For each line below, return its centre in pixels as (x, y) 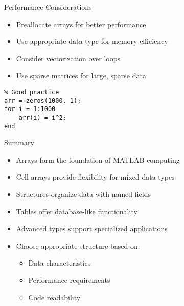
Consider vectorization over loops (68, 58)
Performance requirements (69, 280)
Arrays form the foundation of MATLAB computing (98, 159)
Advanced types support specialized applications (92, 228)
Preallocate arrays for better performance (81, 24)
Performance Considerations (48, 7)
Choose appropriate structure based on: (78, 245)
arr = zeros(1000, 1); (43, 101)
